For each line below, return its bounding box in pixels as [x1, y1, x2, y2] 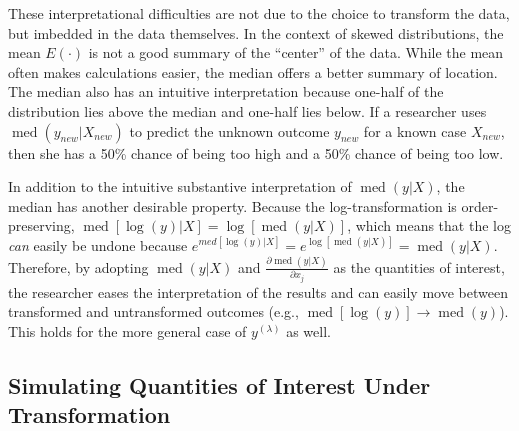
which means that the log [355, 215, 511, 236]
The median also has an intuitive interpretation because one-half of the [8, 81, 444, 102]
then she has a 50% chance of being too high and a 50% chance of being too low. [8, 142, 504, 163]
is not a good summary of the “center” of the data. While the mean [88, 42, 504, 63]
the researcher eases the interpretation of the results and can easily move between [8, 281, 508, 302]
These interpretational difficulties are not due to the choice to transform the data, [8, 3, 510, 23]
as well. [286, 320, 331, 341]
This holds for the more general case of [8, 320, 247, 341]
